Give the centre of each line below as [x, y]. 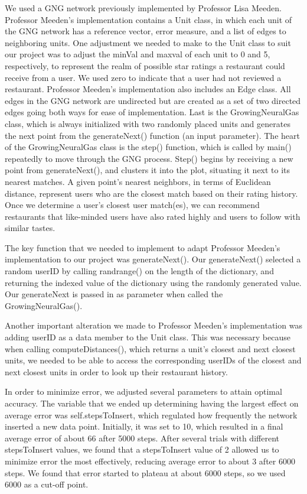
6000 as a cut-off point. [47, 484]
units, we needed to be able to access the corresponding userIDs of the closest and [153, 360]
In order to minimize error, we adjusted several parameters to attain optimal [143, 391]
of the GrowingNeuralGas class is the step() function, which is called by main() [148, 147]
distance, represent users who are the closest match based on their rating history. [151, 193]
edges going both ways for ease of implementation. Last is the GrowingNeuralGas [152, 112]
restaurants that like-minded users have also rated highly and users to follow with [153, 216]
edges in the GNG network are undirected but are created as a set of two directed [153, 100]
